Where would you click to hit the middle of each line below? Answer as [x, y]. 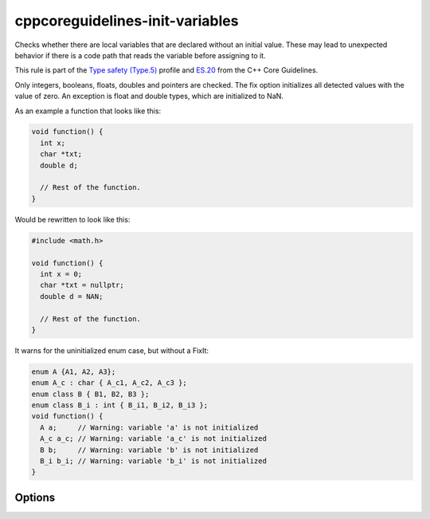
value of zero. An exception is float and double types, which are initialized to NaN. [149, 96]
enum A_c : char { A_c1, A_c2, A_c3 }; [109, 383]
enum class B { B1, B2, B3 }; [90, 394]
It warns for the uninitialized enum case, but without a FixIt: [112, 350]
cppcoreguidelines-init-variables [127, 21]
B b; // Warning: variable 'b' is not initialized [149, 450]
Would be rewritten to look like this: [72, 219]
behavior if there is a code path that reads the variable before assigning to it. [140, 55]
